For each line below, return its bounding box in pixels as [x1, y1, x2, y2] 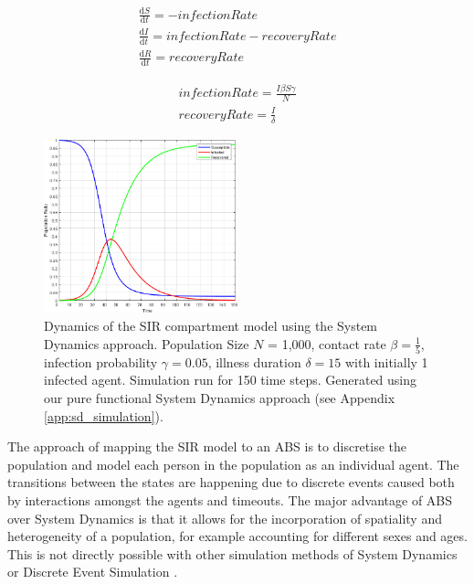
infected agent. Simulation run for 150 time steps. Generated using [44, 370, 417, 389]
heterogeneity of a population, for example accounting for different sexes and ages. [7, 526, 468, 546]
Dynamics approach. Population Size [44, 334, 249, 353]
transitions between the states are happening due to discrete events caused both [7, 473, 455, 492]
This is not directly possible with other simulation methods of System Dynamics [7, 544, 458, 563]
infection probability [44, 352, 158, 371]
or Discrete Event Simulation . [7, 562, 178, 581]
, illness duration [207, 352, 301, 371]
